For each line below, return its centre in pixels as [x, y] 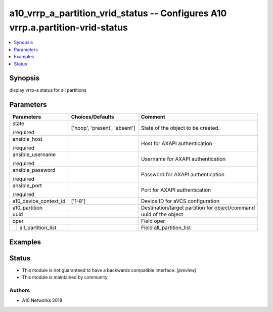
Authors [20, 290]
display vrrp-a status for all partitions [48, 90]
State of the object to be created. [180, 128]
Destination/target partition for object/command [198, 208]
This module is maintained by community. [65, 277]
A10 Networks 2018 [42, 300]
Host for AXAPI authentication [176, 143]
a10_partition [28, 208]
